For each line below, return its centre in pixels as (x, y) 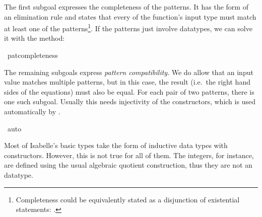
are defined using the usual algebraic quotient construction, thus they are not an (128, 165)
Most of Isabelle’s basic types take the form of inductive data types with (116, 145)
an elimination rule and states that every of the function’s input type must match (130, 16)
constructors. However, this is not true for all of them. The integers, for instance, (129, 155)
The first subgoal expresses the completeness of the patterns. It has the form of (126, 7)
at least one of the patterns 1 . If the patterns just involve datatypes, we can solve (128, 27)
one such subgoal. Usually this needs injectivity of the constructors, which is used (130, 101)
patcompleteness (32, 55)
